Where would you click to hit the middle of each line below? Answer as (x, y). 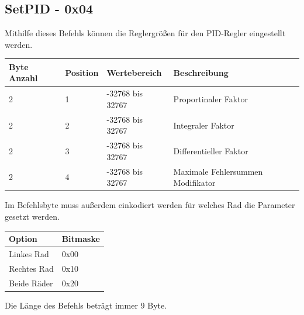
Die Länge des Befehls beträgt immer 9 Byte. (86, 305)
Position (82, 72)
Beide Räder (31, 283)
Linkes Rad (29, 253)
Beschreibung (201, 72)
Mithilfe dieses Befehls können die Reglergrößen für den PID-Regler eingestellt (145, 33)
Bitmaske (81, 239)
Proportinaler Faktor (210, 99)
